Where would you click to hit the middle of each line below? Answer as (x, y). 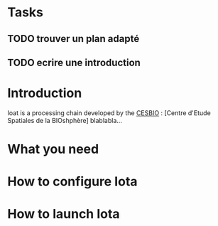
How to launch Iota (64, 214)
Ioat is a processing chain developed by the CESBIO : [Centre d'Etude (109, 113)
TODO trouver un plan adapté (73, 39)
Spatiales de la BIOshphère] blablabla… (65, 120)
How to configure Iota (72, 182)
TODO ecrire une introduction (74, 62)
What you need (53, 149)
